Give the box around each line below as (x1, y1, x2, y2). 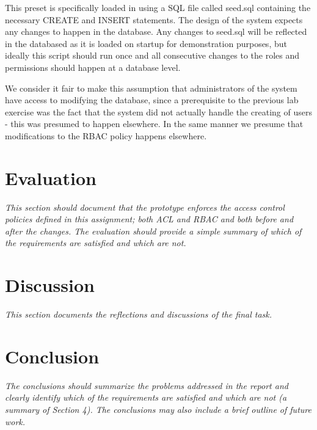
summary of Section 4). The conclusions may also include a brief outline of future (5, 403, 312, 416)
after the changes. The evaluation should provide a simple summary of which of (5, 224, 302, 237)
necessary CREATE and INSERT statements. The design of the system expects (5, 13, 303, 26)
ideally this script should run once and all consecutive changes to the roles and (5, 49, 300, 62)
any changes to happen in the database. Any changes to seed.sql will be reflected (5, 25, 307, 38)
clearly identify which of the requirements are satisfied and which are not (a (5, 391, 287, 404)
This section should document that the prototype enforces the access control (5, 200, 285, 213)
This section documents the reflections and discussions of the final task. (5, 308, 272, 321)
